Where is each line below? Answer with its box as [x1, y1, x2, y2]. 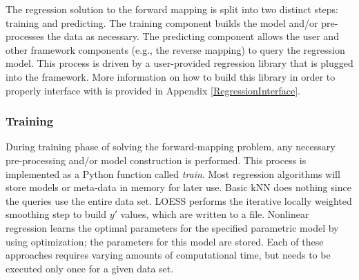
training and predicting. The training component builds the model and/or [6, 15, 318, 30]
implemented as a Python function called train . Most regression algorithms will [6, 166, 340, 181]
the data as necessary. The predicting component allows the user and [47, 29, 339, 43]
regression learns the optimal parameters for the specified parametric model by [6, 220, 339, 234]
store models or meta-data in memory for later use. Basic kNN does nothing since [6, 180, 351, 194]
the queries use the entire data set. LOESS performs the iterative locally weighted [6, 193, 352, 208]
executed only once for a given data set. [6, 261, 174, 275]
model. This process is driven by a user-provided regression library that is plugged [6, 56, 353, 70]
